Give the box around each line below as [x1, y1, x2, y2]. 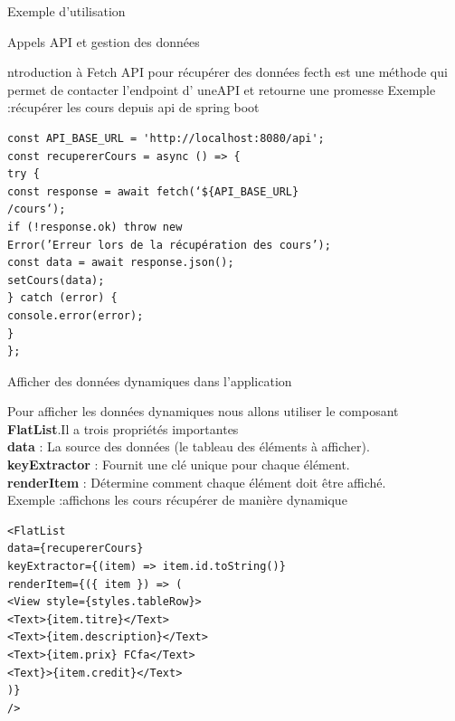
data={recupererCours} [7, 542, 144, 555]
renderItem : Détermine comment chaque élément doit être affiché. [7, 472, 386, 491]
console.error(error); [7, 308, 144, 322]
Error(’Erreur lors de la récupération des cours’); [7, 238, 331, 251]
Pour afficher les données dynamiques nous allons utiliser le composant [7, 402, 399, 421]
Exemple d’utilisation [7, 2, 126, 20]
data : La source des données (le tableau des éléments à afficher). [7, 437, 370, 456]
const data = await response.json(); [7, 256, 234, 270]
